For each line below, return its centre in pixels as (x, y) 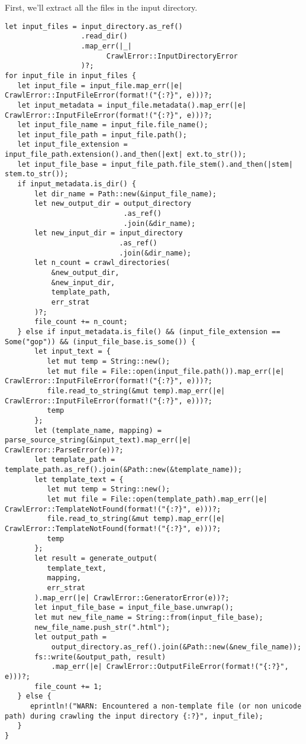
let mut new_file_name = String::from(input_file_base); (149, 617)
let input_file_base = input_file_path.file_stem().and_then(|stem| (155, 164)
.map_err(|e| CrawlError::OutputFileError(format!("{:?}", (170, 667)
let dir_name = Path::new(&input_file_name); (125, 194)
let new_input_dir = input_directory (109, 233)
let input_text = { (73, 352)
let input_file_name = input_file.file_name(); (113, 125)
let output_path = (70, 637)
